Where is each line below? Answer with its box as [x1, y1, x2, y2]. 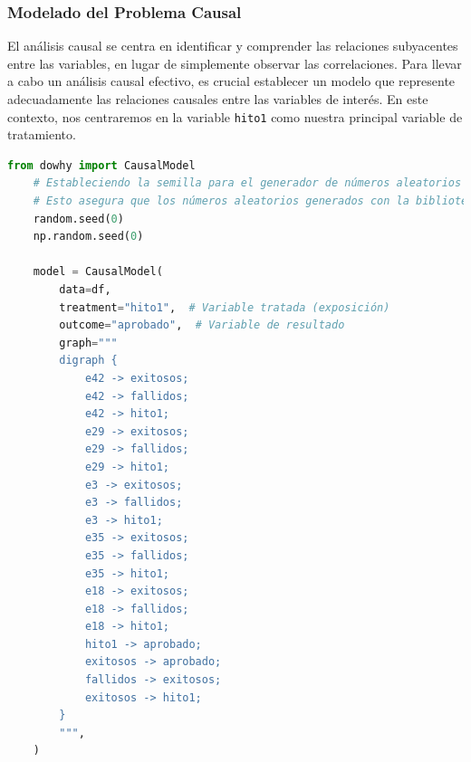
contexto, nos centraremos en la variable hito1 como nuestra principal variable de [7, 107, 463, 126]
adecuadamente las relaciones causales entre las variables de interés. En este [7, 90, 428, 108]
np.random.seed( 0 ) [33, 230, 144, 243]
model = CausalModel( [33, 265, 163, 279]
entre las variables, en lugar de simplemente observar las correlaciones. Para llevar [7, 53, 462, 72]
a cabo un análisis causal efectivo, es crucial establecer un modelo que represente [7, 71, 456, 90]
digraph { [59, 354, 118, 367]
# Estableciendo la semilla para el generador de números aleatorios [33, 176, 462, 190]
